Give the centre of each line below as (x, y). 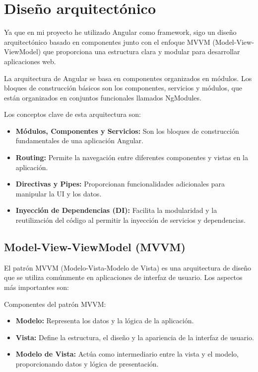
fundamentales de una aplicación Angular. (80, 140)
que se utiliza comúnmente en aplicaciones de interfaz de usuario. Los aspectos (123, 277)
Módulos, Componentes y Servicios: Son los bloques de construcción (127, 131)
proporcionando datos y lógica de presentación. (87, 363)
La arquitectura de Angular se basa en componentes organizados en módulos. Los (128, 78)
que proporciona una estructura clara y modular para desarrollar (141, 51)
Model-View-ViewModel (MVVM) (95, 247)
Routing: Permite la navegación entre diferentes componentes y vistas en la (132, 157)
